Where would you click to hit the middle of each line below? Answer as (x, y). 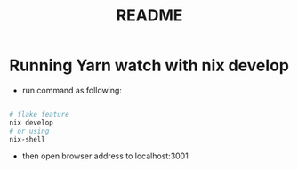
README (149, 16)
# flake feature (39, 114)
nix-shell (28, 139)
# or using (29, 131)
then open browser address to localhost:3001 (105, 156)
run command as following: (72, 90)
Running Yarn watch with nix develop (149, 65)
